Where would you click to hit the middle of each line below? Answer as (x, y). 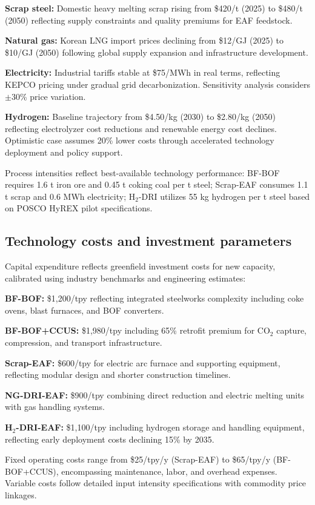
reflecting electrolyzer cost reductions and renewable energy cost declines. (141, 128)
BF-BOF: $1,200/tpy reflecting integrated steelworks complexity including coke (154, 298)
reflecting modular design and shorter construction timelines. (118, 375)
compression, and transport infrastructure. (84, 342)
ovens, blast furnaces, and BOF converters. (85, 310)
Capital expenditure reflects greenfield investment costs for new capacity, (140, 266)
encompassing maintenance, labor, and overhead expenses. (169, 471)
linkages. (21, 495)
